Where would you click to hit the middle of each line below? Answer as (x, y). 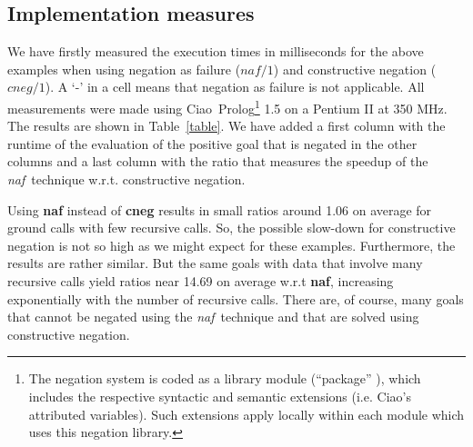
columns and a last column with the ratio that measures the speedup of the (218, 161)
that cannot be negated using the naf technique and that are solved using (213, 317)
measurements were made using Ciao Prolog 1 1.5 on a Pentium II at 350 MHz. (227, 106)
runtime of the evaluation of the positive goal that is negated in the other (212, 143)
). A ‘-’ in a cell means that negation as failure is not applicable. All (235, 87)
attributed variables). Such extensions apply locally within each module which (247, 414)
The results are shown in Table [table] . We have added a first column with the (226, 126)
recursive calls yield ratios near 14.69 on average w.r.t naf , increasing (201, 280)
